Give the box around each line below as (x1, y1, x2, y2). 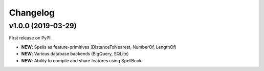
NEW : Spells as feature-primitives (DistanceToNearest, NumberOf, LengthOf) (21, 44, 177, 50)
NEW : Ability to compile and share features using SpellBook (21, 57, 142, 63)
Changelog (9, 7, 55, 18)
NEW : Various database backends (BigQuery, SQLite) (21, 51, 129, 57)
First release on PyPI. (9, 35, 52, 41)
